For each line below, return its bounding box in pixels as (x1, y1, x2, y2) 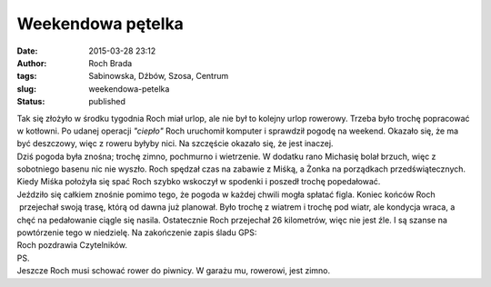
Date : (16, 45, 38, 56)
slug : (16, 83, 36, 94)
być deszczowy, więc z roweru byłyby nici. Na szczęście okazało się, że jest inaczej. (16, 138, 334, 149)
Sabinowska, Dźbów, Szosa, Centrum (88, 71, 229, 82)
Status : (16, 96, 45, 107)
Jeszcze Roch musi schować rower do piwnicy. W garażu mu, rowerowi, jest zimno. (16, 265, 331, 276)
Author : (16, 57, 47, 68)
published (88, 96, 126, 107)
